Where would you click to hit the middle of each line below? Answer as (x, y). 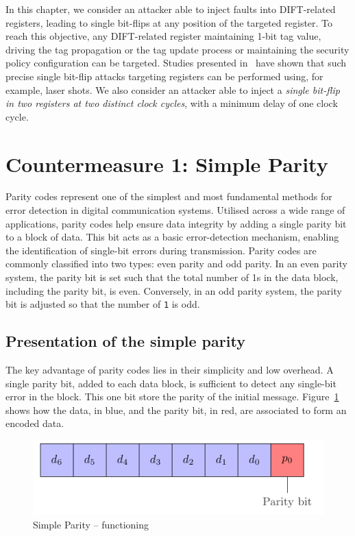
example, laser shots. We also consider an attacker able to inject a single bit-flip (173, 89)
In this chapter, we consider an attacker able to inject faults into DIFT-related (171, 9)
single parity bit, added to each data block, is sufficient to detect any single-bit (171, 383)
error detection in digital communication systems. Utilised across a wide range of (175, 210)
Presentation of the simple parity (125, 341)
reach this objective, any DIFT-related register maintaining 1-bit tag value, (163, 36)
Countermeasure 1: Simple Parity (167, 163)
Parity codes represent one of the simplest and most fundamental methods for (169, 196)
